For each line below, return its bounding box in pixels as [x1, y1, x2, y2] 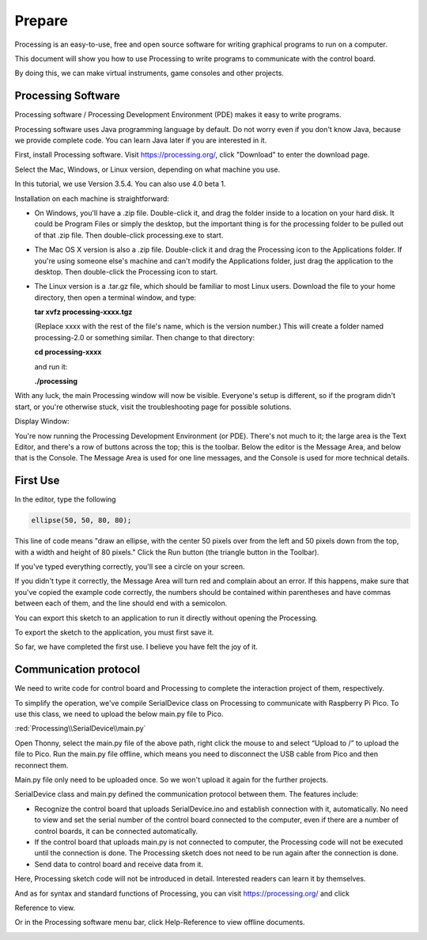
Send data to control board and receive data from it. [34, 859, 203, 869]
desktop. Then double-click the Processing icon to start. [34, 267, 218, 276]
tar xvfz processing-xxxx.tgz [34, 307, 133, 316]
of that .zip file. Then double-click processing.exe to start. [34, 230, 224, 240]
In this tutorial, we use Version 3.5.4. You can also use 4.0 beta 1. [14, 179, 226, 189]
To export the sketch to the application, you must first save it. [14, 627, 214, 637]
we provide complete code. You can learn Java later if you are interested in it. [14, 135, 267, 146]
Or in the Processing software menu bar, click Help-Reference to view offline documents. [14, 918, 305, 927]
